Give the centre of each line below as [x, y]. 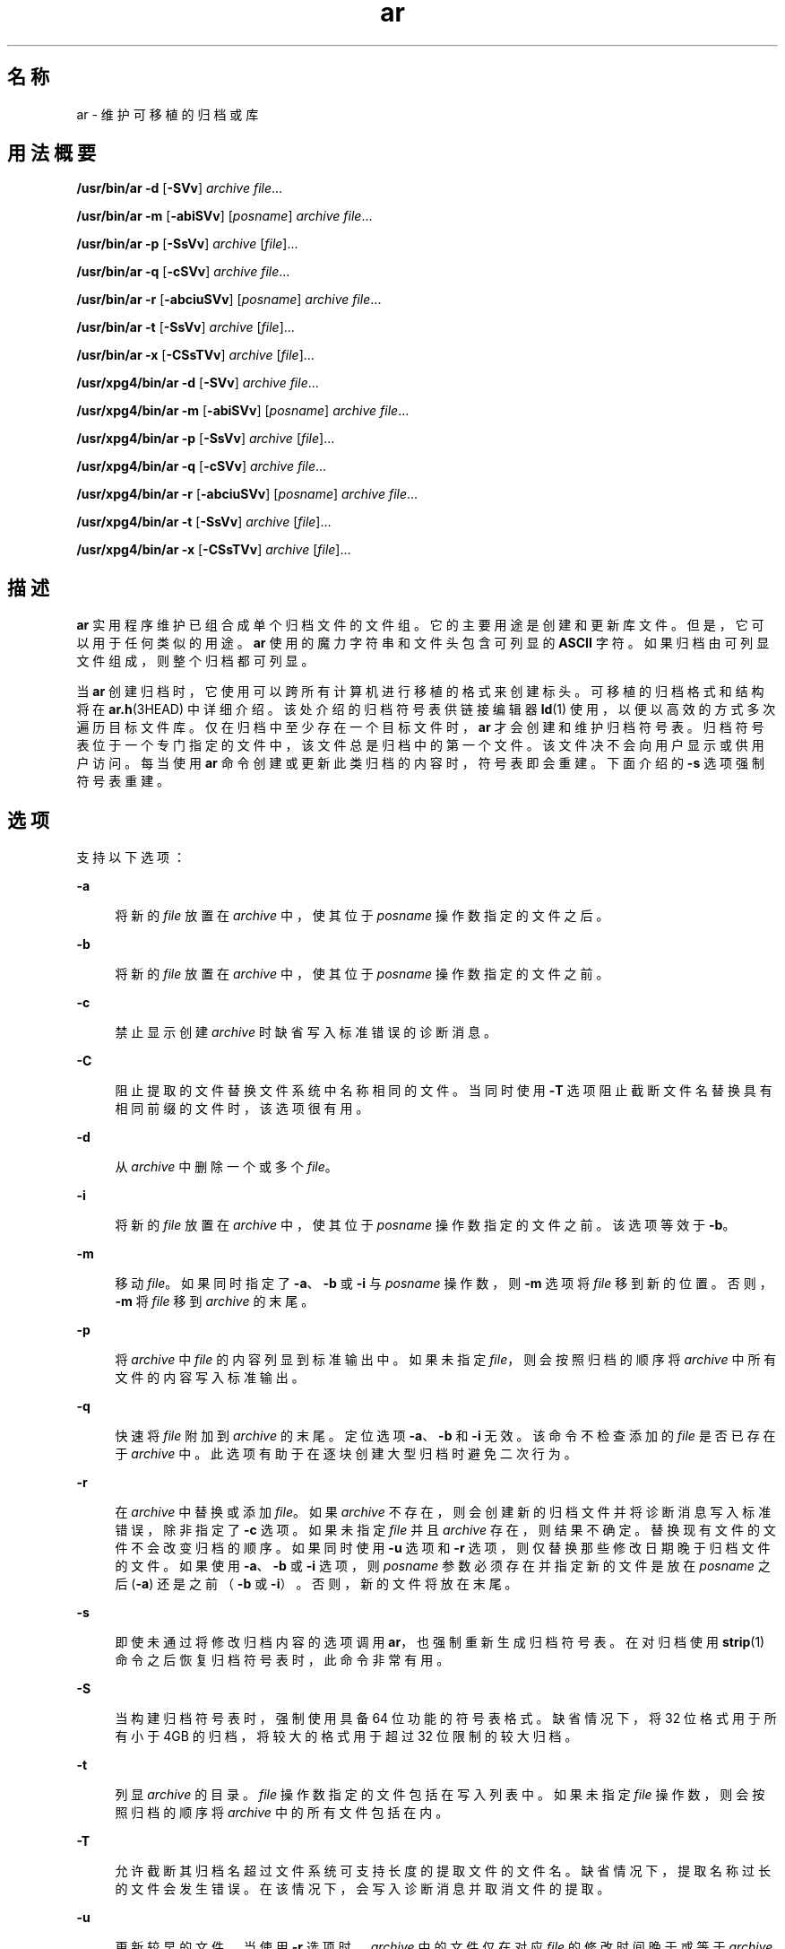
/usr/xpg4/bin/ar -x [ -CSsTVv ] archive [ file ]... [214, 550]
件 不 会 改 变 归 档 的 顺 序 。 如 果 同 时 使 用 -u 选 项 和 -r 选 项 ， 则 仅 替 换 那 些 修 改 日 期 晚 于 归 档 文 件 [443, 1548]
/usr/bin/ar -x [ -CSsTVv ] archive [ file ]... [195, 355]
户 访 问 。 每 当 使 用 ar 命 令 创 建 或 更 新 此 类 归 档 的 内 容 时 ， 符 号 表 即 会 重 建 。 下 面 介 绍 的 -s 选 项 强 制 [420, 763]
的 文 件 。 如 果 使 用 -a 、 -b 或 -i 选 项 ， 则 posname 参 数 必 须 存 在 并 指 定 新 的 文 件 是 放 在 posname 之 [443, 1566]
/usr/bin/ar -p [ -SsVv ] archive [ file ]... [187, 244]
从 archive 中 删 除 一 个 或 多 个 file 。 [226, 1167]
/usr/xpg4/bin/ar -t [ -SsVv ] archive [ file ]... [204, 522]
